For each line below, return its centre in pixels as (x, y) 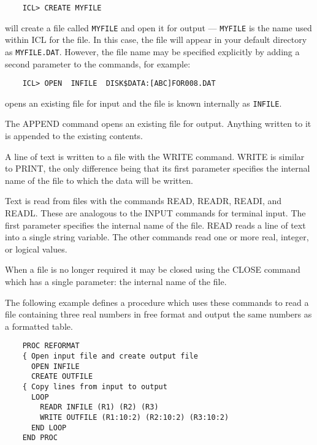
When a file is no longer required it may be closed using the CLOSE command (153, 269)
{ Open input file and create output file (110, 356)
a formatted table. (39, 326)
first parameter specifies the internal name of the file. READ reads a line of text (155, 225)
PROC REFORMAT (51, 346)
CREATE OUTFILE (62, 377)
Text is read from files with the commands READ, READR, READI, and (143, 201)
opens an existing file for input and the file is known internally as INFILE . (143, 103)
